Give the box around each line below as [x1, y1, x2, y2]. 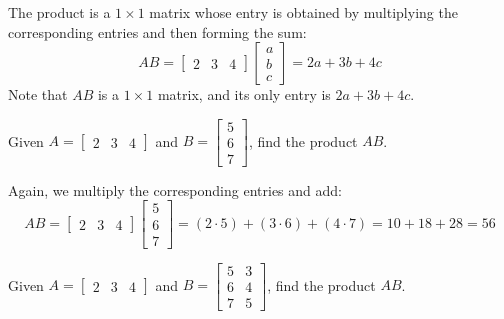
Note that [8, 84, 68, 105]
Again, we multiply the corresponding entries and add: [8, 179, 342, 200]
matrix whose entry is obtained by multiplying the [149, 2, 458, 22]
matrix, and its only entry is [157, 84, 331, 105]
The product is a [8, 2, 111, 22]
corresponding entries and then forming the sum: [8, 21, 307, 42]
